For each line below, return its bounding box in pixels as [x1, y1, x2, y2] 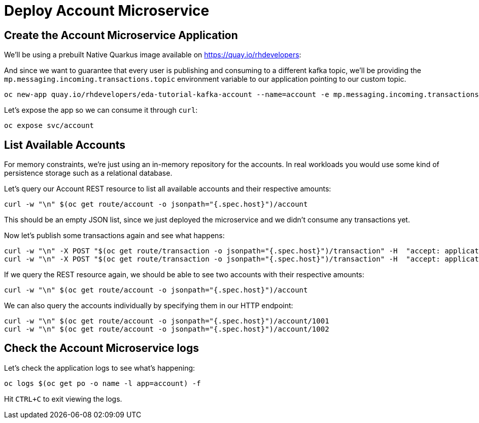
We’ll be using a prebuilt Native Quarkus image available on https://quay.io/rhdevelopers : [4, 50, 301, 59]
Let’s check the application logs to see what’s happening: [4, 363, 195, 372]
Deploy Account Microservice [4, 2, 210, 19]
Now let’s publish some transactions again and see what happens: [4, 231, 225, 240]
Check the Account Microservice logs [4, 342, 199, 355]
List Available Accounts [4, 138, 126, 151]
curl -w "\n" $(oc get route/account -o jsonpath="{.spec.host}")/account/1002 [4, 325, 329, 334]
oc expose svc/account [4, 121, 94, 130]
